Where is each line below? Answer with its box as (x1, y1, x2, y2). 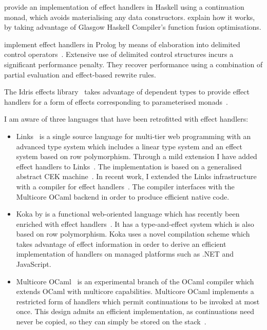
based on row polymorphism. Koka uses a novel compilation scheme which (16, 228, 250, 239)
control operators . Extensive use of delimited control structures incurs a (4, 49, 234, 60)
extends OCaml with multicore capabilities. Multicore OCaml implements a (16, 286, 254, 297)
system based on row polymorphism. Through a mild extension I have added (16, 151, 257, 162)
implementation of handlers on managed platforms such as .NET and (16, 248, 234, 259)
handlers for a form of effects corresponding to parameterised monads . (4, 96, 228, 107)
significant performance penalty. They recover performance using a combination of (4, 59, 263, 69)
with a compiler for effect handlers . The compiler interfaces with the (16, 181, 235, 191)
